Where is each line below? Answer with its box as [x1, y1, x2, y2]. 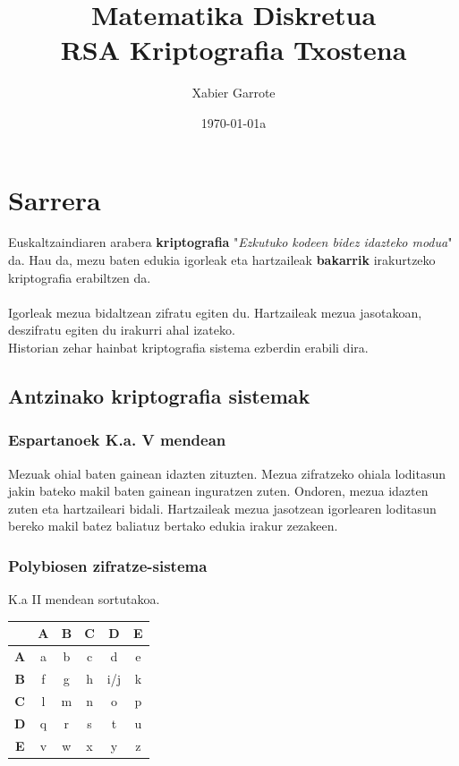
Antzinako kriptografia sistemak [8, 381, 310, 409]
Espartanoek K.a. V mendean [8, 429, 226, 451]
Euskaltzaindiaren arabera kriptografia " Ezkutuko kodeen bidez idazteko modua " [8, 233, 453, 251]
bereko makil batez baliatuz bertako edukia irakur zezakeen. [8, 516, 338, 535]
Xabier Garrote [191, 83, 276, 102]
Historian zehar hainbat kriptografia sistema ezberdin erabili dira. [8, 338, 369, 356]
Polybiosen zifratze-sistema [8, 554, 208, 576]
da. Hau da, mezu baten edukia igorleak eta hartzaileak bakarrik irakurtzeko [8, 251, 436, 269]
